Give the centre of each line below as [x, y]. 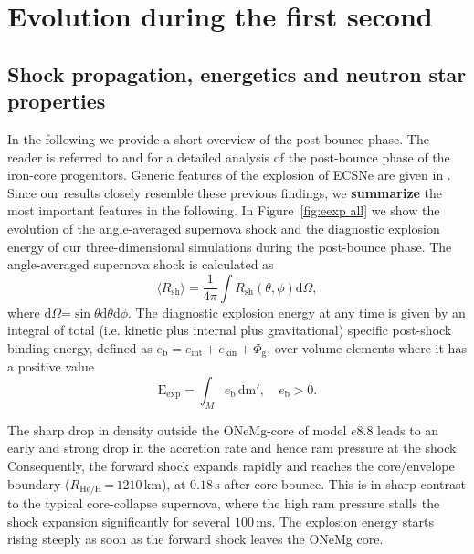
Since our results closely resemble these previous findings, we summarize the [225, 192]
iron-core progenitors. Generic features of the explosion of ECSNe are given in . [229, 175]
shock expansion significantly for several [119, 521]
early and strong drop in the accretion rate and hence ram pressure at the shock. [234, 448]
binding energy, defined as [80, 347]
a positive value [51, 366]
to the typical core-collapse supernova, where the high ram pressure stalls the [224, 502]
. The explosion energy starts [353, 521]
